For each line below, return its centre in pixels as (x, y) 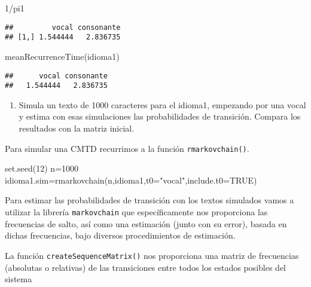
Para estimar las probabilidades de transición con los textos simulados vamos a (150, 200)
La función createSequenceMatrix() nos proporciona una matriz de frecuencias (152, 255)
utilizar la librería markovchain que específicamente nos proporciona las (136, 212)
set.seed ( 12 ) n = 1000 (42, 168)
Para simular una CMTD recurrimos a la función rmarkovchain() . (127, 148)
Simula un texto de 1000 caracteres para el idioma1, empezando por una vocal (162, 104)
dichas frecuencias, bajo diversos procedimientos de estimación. (120, 235)
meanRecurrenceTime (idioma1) (62, 56)
